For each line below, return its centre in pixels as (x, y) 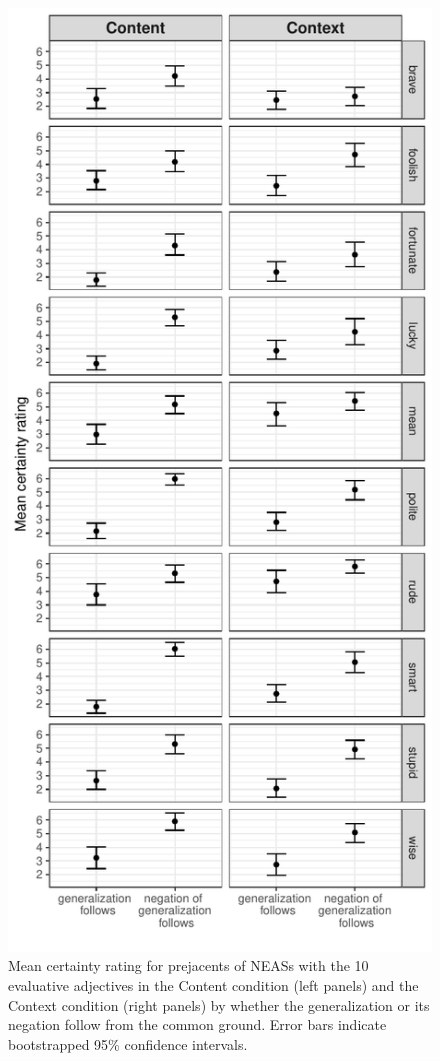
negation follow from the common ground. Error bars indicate (197, 1024)
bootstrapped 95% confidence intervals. (128, 1043)
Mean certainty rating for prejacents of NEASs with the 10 (188, 965)
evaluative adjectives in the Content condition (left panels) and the (213, 985)
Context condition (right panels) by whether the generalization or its (219, 1004)
